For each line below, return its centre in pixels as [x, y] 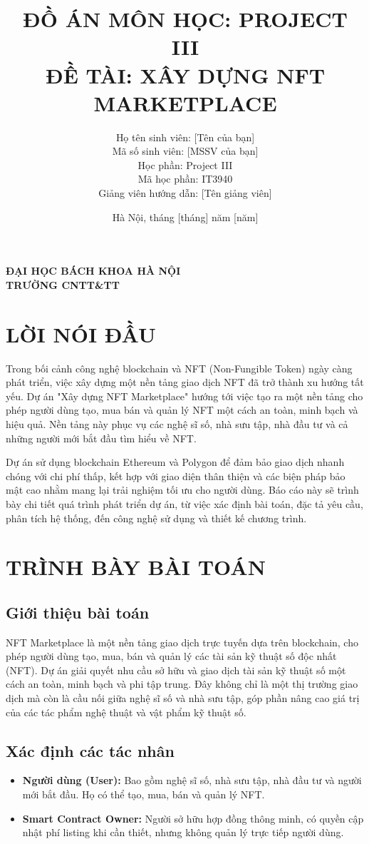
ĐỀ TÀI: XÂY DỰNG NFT [185, 75]
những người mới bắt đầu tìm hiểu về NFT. [101, 438]
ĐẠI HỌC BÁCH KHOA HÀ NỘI [93, 271]
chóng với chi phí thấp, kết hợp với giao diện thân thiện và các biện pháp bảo [176, 476]
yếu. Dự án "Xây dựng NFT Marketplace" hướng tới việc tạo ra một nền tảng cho [184, 396]
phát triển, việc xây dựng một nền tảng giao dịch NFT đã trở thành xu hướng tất [185, 382]
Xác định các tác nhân [90, 750]
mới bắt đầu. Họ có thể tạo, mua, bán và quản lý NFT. [144, 794]
